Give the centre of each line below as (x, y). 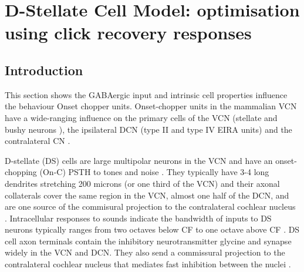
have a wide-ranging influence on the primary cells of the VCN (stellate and (141, 117)
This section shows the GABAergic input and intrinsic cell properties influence (146, 94)
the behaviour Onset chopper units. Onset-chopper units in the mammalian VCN (151, 106)
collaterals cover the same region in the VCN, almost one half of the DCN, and (147, 195)
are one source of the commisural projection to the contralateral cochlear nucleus (150, 206)
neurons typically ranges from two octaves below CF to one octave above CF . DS (152, 229)
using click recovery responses (128, 33)
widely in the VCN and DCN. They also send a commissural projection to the (145, 252)
